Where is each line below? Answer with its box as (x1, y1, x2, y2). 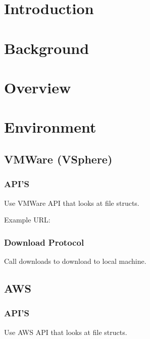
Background (4, 37, 89, 58)
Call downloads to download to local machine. (4, 255, 146, 266)
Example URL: (4, 214, 51, 225)
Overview (4, 77, 71, 97)
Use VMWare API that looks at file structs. (4, 197, 139, 208)
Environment (4, 117, 96, 137)
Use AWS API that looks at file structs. (4, 326, 127, 337)
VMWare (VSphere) (4, 151, 113, 166)
